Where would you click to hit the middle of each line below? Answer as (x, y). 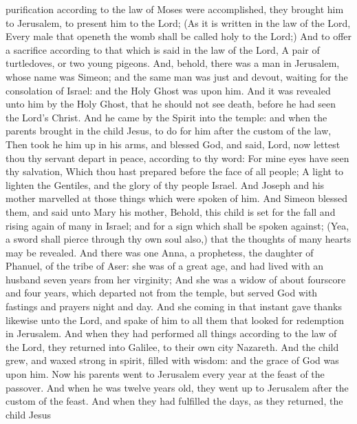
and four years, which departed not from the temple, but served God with (162, 293)
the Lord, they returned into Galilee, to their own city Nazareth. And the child (172, 346)
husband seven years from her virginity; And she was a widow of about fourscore (176, 279)
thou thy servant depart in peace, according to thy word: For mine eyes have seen (177, 158)
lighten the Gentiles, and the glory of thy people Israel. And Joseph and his (165, 184)
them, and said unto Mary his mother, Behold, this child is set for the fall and (171, 211)
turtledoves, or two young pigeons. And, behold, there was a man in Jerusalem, (173, 63)
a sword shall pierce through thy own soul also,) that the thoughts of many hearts (178, 239)
